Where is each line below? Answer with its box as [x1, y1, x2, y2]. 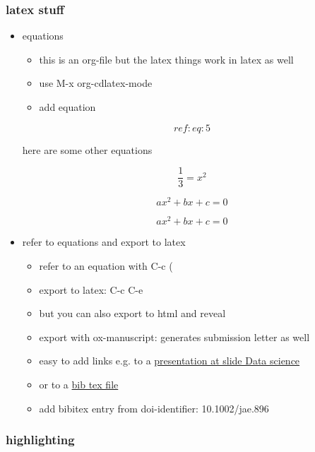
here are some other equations [22, 142, 153, 157]
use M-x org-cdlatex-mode [39, 76, 153, 90]
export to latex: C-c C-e [39, 282, 143, 297]
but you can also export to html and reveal [39, 306, 226, 321]
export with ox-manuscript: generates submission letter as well [39, 329, 310, 344]
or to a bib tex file [39, 376, 119, 391]
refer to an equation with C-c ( [39, 258, 173, 273]
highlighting [6, 431, 75, 448]
